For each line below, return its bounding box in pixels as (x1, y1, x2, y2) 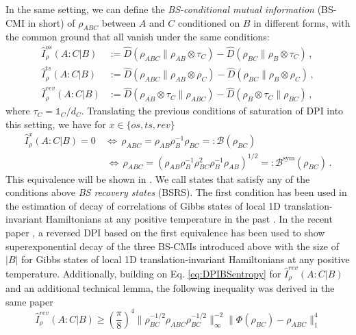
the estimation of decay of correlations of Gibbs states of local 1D (5, 198, 281, 212)
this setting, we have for (5, 116, 106, 131)
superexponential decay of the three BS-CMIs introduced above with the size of (5, 238, 340, 253)
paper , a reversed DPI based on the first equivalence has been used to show (5, 225, 325, 240)
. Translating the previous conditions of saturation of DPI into (81, 103, 344, 118)
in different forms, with (253, 15, 351, 29)
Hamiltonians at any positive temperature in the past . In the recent (45, 212, 333, 226)
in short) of (27, 15, 75, 29)
